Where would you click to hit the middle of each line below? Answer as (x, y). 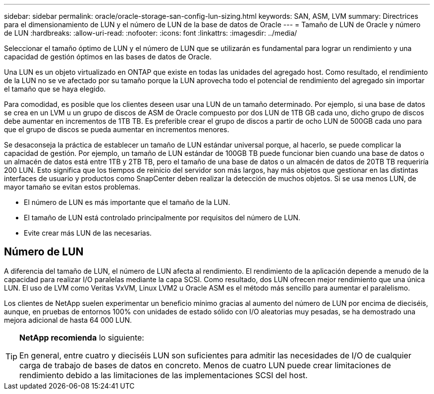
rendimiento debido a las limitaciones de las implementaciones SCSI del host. (163, 375)
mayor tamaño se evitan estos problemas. (72, 187)
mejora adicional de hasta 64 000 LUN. (68, 320)
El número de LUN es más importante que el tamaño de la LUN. (127, 202)
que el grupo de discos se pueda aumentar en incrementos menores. (117, 129)
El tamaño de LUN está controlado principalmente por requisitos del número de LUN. (162, 218)
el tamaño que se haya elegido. (55, 89)
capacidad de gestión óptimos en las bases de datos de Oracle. (108, 57)
